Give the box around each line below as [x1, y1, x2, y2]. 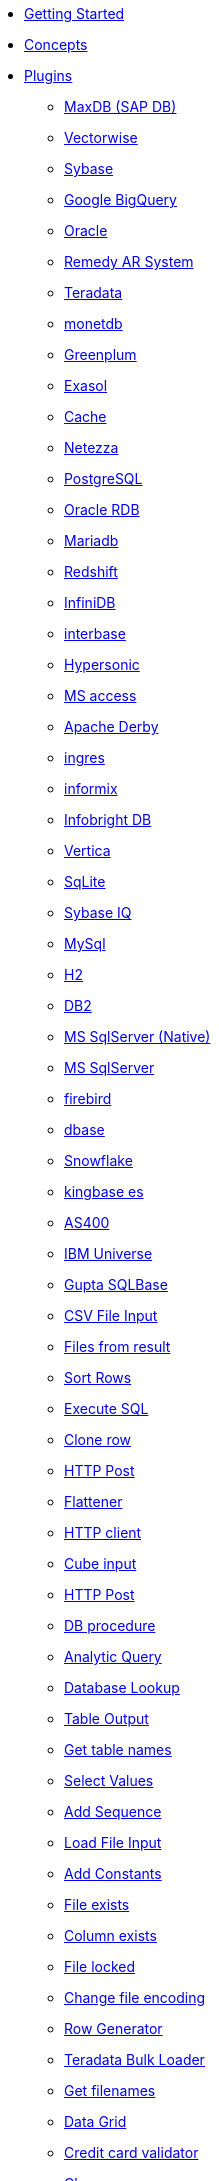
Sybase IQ [64, 904, 132, 921]
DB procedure [64, 1617, 156, 1634]
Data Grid [64, 2113, 127, 2130]
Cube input [64, 1555, 137, 1572]
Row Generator [64, 2020, 163, 2037]
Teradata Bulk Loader [64, 2051, 205, 2068]
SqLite [64, 873, 106, 890]
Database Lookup [64, 1679, 180, 1696]
